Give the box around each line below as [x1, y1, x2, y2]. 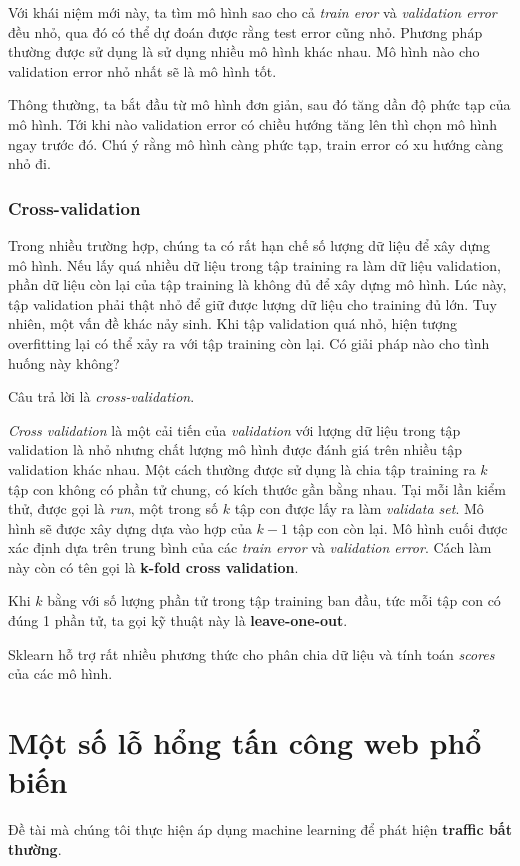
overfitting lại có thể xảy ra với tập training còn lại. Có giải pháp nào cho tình [8, 332, 490, 353]
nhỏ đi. [8, 153, 51, 174]
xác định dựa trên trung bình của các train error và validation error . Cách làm [8, 537, 492, 558]
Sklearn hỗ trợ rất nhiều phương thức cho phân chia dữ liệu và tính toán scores [8, 643, 495, 664]
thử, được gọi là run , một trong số [8, 498, 219, 519]
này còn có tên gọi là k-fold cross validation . [8, 556, 299, 577]
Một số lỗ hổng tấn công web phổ [8, 722, 482, 763]
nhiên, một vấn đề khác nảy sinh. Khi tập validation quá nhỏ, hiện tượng [8, 313, 457, 334]
